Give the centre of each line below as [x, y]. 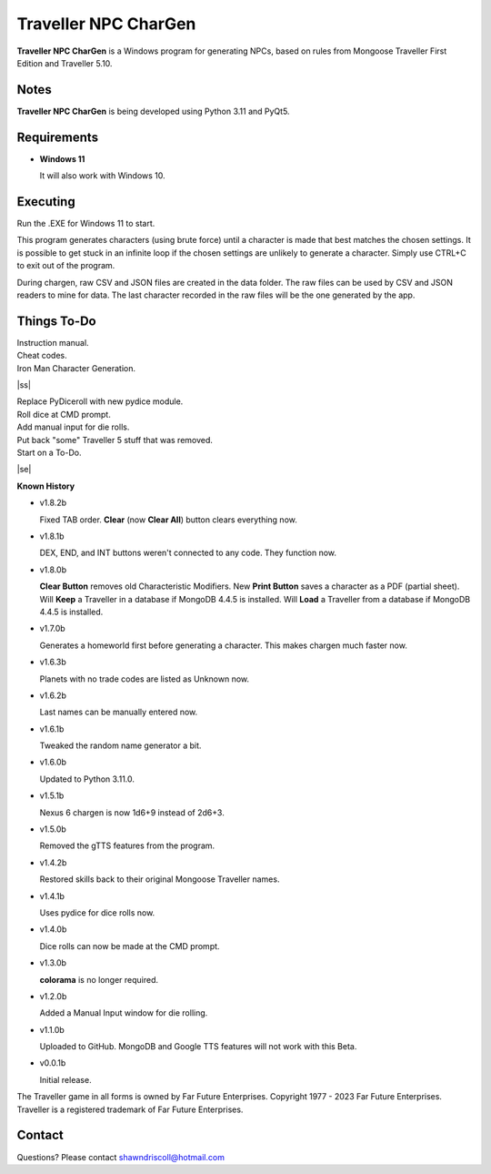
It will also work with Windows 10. [102, 176]
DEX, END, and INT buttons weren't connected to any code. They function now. [188, 553]
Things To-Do [56, 321]
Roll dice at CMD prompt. [64, 414]
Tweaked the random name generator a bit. [120, 745]
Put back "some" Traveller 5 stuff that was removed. [115, 440]
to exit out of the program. [66, 266]
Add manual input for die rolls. [73, 427]
